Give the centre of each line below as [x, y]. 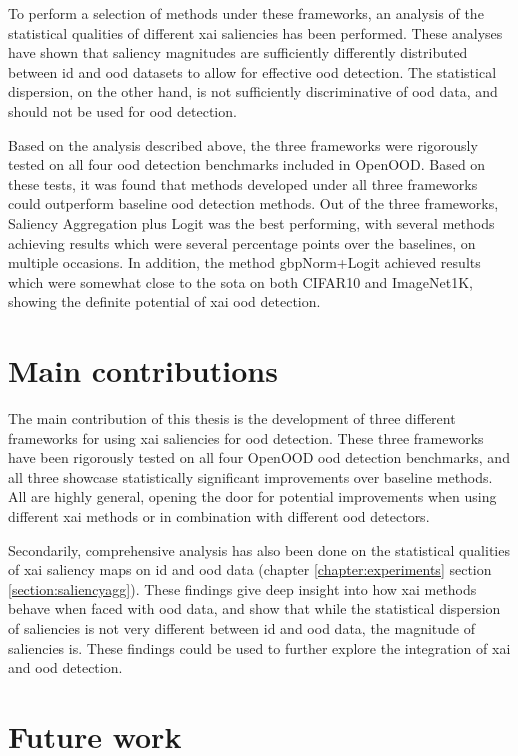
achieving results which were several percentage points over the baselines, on [242, 242]
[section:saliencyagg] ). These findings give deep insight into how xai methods [242, 588]
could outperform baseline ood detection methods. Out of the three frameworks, [253, 203]
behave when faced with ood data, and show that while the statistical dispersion [254, 608]
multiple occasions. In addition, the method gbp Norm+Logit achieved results [244, 262]
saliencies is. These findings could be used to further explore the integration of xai [259, 647]
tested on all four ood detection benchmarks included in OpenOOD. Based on [247, 164]
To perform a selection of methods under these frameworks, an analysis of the [246, 13]
